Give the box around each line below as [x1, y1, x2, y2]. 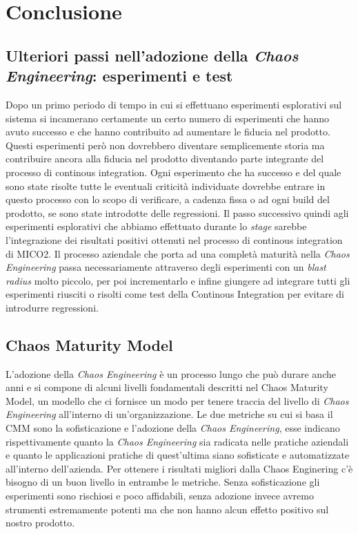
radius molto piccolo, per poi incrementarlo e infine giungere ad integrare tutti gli [6, 273, 350, 287]
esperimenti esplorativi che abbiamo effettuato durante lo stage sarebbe [6, 219, 307, 233]
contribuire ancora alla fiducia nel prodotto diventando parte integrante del [6, 151, 324, 166]
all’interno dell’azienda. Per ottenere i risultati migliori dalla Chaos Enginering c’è [6, 461, 353, 475]
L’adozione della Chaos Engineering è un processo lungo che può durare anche [6, 366, 336, 381]
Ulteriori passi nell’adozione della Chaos [6, 44, 299, 66]
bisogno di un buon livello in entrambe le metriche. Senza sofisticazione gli [6, 475, 320, 489]
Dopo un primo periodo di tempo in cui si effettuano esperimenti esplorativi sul [6, 97, 342, 111]
